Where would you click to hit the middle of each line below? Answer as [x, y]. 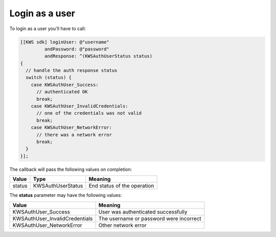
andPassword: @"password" [77, 49]
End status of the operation [121, 186]
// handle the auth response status [72, 71]
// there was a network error [74, 135]
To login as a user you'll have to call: [48, 29]
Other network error [122, 225]
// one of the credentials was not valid [89, 113]
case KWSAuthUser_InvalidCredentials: [79, 106]
